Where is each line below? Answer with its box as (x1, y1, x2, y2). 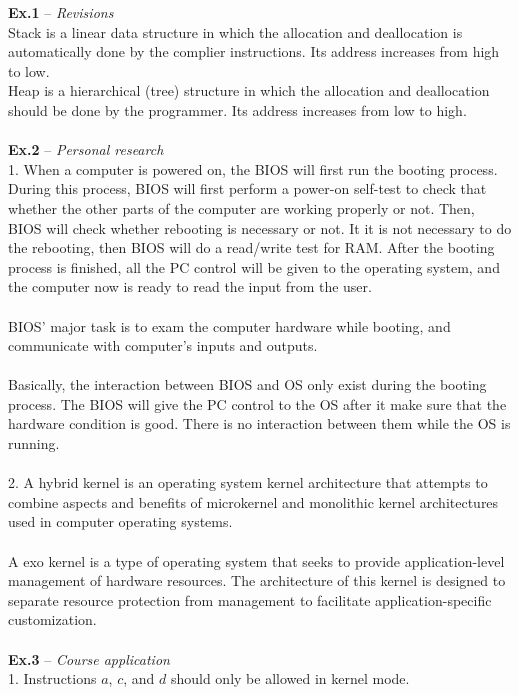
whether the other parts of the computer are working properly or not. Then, (8, 197, 475, 218)
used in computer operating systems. (8, 511, 233, 532)
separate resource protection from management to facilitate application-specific (8, 589, 492, 610)
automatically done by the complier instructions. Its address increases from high (8, 41, 500, 62)
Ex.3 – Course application (8, 648, 170, 669)
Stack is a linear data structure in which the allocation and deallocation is (8, 21, 463, 42)
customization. (8, 609, 97, 630)
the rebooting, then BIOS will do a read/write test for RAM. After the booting (8, 237, 495, 258)
